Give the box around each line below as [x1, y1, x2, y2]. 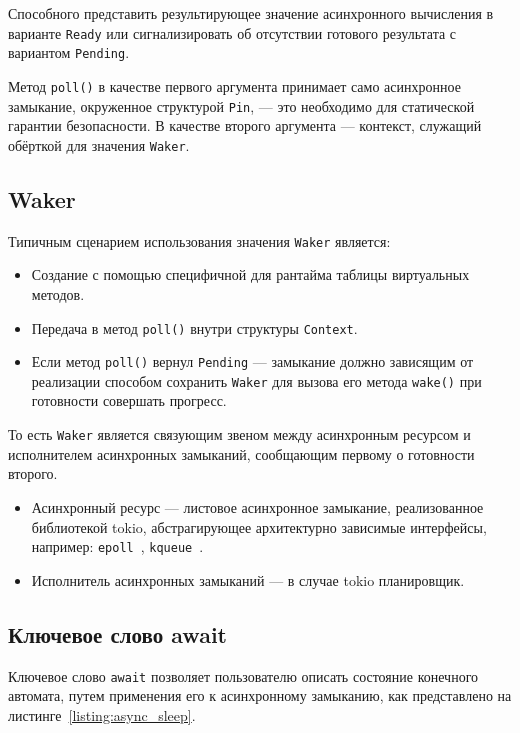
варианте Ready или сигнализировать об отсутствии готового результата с [8, 22, 457, 43]
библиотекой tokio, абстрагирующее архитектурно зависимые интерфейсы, [31, 516, 487, 537]
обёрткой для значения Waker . [8, 134, 190, 155]
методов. [31, 283, 85, 304]
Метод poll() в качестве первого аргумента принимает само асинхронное [8, 75, 461, 96]
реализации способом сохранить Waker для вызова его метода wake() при [31, 370, 482, 391]
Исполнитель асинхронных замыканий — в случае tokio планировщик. [31, 569, 465, 590]
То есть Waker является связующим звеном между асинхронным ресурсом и [8, 424, 471, 445]
